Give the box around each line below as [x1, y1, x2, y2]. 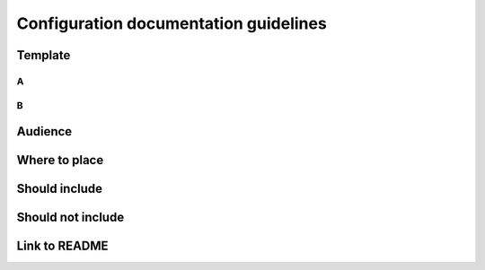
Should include [16, 181, 103, 196]
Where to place [16, 152, 104, 168]
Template [16, 48, 71, 63]
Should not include [16, 210, 125, 225]
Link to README [16, 239, 109, 254]
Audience [16, 124, 73, 139]
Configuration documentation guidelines [16, 13, 327, 33]
